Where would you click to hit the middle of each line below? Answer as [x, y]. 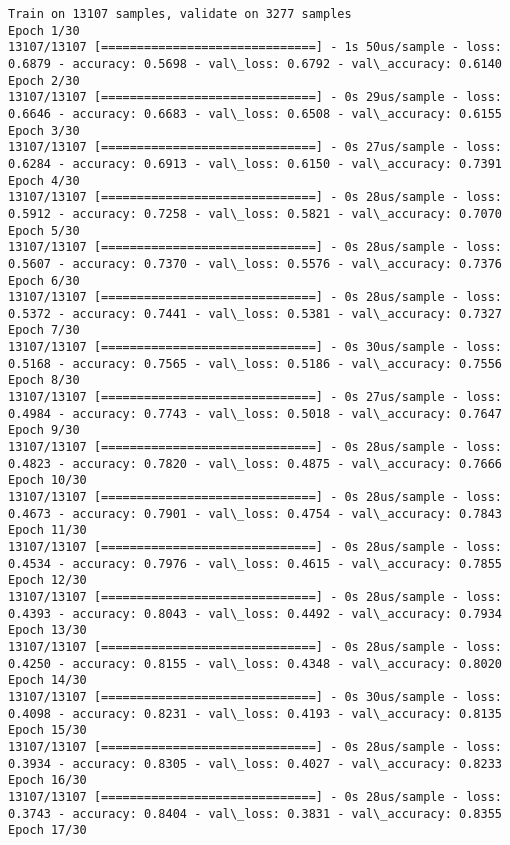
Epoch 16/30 [47, 780]
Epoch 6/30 [44, 280]
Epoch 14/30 [47, 680]
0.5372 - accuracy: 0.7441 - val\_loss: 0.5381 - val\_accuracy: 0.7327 [255, 313]
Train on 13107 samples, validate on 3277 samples [180, 14]
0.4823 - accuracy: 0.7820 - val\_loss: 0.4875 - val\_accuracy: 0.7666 [255, 463]
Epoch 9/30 [44, 430]
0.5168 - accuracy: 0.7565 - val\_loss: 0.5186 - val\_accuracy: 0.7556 [255, 363]
